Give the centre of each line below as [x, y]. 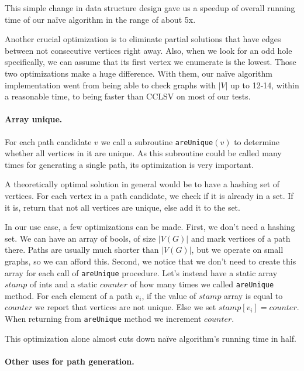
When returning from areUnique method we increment [103, 319]
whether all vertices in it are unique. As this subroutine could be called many [143, 153]
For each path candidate [48, 141]
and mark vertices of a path [241, 238]
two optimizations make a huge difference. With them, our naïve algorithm [139, 73]
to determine [257, 141]
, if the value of [169, 295]
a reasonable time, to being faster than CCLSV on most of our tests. [128, 96]
